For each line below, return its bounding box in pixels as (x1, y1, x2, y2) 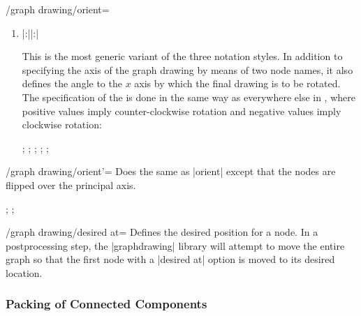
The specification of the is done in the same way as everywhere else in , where (22, 89, 355, 104)
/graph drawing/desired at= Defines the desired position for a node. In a (6, 225, 318, 239)
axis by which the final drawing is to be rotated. (134, 76, 341, 91)
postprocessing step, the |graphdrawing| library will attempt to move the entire (6, 238, 345, 253)
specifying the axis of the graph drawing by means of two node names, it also (22, 62, 353, 77)
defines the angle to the (22, 76, 122, 91)
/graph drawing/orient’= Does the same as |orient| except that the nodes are (6, 164, 336, 179)
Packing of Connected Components (6, 295, 207, 313)
